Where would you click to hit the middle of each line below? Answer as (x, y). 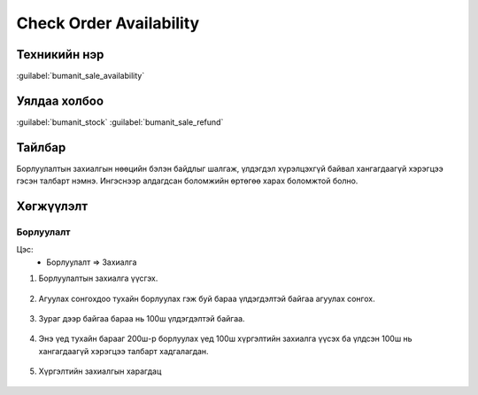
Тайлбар (41, 147)
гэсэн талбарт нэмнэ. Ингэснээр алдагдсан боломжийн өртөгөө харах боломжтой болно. (187, 181)
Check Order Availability (108, 23)
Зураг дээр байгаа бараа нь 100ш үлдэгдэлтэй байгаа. (142, 318)
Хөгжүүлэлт (52, 207)
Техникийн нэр (60, 54)
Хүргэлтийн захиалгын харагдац (100, 371)
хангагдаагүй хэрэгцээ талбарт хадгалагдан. (123, 351)
